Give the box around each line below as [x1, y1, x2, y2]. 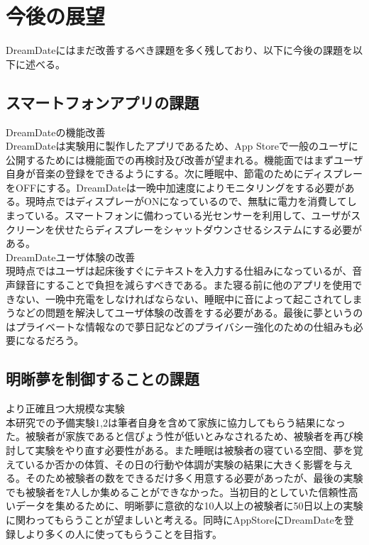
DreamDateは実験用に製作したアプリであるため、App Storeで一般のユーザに [6, 138, 358, 153]
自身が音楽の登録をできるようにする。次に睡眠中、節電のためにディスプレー [6, 166, 363, 181]
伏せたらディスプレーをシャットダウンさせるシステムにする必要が [55, 221, 363, 236]
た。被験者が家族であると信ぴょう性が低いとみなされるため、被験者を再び [6, 429, 353, 444]
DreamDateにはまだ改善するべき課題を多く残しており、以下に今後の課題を [6, 43, 353, 57]
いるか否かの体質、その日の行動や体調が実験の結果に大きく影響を [25, 456, 334, 471]
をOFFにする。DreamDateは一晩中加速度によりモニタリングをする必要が [6, 180, 345, 194]
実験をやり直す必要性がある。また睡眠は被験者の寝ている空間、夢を [35, 443, 353, 457]
